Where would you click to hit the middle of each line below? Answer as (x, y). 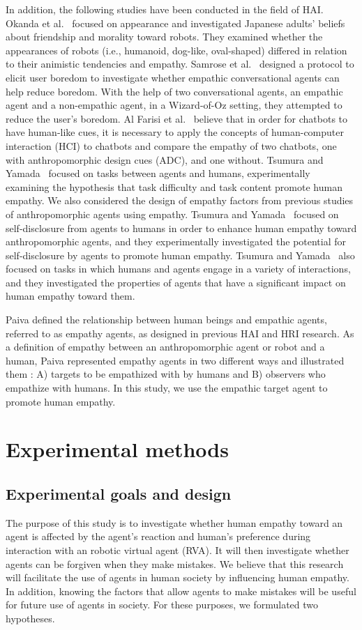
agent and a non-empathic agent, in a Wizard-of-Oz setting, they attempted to (174, 105)
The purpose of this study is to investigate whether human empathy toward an (174, 522)
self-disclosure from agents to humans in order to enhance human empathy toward (181, 228)
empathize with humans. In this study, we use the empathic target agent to (167, 388)
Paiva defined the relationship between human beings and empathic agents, (166, 320)
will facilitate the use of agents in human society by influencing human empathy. (178, 577)
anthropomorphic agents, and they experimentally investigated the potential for (176, 241)
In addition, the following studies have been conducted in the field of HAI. (165, 9)
